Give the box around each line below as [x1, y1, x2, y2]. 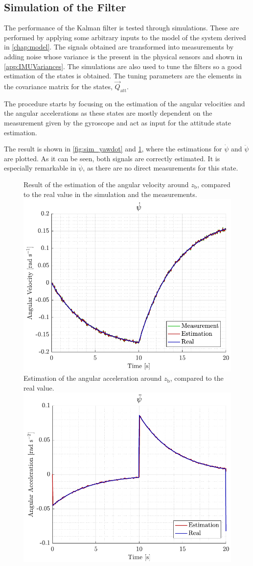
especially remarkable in [4, 163, 76, 173]
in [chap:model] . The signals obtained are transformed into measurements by [4, 42, 234, 52]
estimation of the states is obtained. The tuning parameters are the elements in [4, 71, 242, 81]
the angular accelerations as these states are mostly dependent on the [4, 108, 212, 118]
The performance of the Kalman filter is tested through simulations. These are [4, 23, 239, 33]
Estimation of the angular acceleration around [23, 373, 162, 383]
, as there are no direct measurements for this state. [83, 163, 238, 173]
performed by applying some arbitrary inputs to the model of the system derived [4, 32, 246, 42]
